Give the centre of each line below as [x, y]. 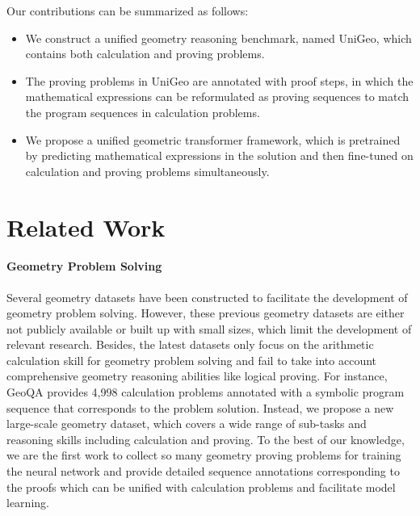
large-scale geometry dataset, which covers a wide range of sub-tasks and [187, 424]
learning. [28, 503]
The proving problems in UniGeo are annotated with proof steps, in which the [219, 80]
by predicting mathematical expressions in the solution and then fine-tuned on [219, 155]
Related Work [86, 227]
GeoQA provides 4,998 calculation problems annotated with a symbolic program [206, 392]
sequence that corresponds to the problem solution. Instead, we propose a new [200, 407]
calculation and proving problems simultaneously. [147, 171]
